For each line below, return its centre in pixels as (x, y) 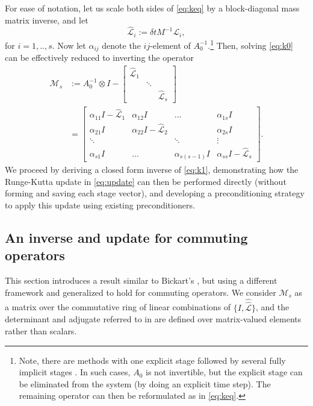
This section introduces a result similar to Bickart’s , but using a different (141, 280)
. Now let (69, 45)
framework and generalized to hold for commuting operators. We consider (141, 292)
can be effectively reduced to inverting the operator (99, 57)
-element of (170, 45)
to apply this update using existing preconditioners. (100, 205)
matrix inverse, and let (47, 20)
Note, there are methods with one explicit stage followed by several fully (152, 360)
